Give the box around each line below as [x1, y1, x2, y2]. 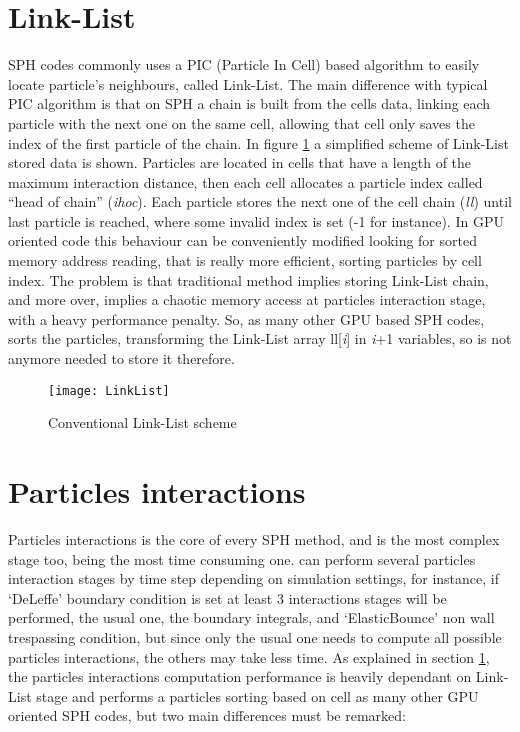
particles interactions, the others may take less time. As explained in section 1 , [8, 646, 490, 667]
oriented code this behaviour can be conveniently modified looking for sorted [8, 230, 477, 251]
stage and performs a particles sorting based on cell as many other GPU [36, 685, 479, 706]
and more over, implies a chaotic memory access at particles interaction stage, [8, 289, 486, 310]
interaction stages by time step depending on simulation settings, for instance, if [8, 568, 500, 589]
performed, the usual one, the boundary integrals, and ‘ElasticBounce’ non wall [8, 607, 495, 628]
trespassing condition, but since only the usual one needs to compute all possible [8, 626, 502, 647]
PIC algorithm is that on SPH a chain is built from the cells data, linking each [8, 93, 491, 114]
